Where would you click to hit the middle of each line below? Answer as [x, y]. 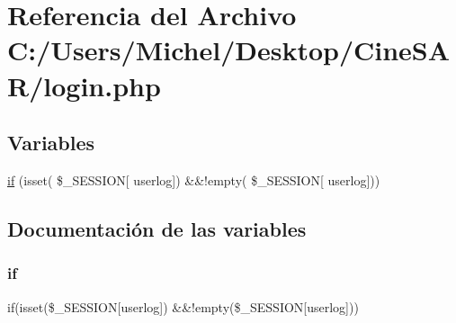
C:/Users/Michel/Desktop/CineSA [229, 50]
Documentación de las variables [157, 228]
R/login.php [84, 85]
